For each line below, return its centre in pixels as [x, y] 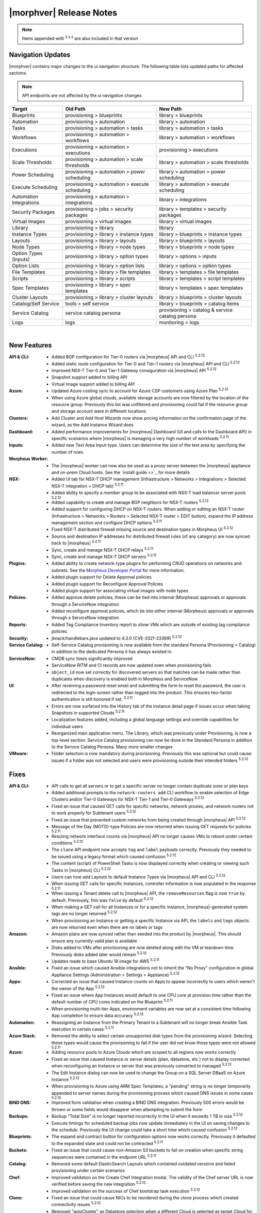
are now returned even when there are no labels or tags [107, 927]
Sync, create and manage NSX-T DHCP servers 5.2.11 [104, 556]
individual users [67, 726]
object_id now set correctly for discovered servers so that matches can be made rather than [146, 672]
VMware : [18, 754]
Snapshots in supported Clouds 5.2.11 [88, 712]
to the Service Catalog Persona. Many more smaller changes [112, 747]
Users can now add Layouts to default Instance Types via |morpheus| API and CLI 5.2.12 [139, 877]
